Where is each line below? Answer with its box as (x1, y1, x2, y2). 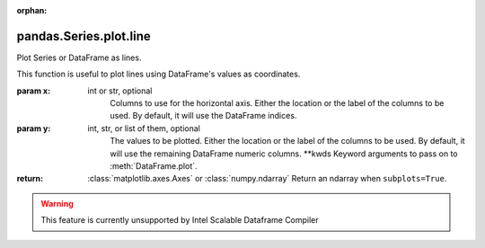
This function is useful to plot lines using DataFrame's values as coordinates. (16, 68, 301, 80)
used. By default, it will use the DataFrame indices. (110, 111, 297, 121)
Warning (40, 198, 74, 208)
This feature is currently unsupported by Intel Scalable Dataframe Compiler (40, 215, 319, 226)
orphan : (16, 5, 48, 15)
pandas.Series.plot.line (16, 28, 152, 44)
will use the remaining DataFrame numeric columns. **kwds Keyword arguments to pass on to (110, 148, 458, 159)
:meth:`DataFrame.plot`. (110, 161, 198, 172)
